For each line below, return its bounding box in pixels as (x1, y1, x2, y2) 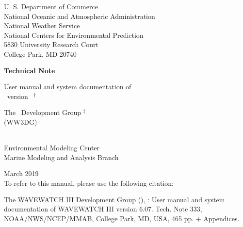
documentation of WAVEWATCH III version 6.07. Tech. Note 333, (4, 204, 202, 214)
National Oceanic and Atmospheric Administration (4, 11, 155, 21)
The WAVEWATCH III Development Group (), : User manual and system (4, 194, 225, 204)
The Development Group (4, 107, 81, 117)
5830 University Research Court (4, 39, 98, 49)
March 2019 (4, 168, 39, 178)
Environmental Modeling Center (4, 143, 100, 153)
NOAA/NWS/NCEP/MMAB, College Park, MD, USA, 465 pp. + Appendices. (4, 213, 240, 223)
